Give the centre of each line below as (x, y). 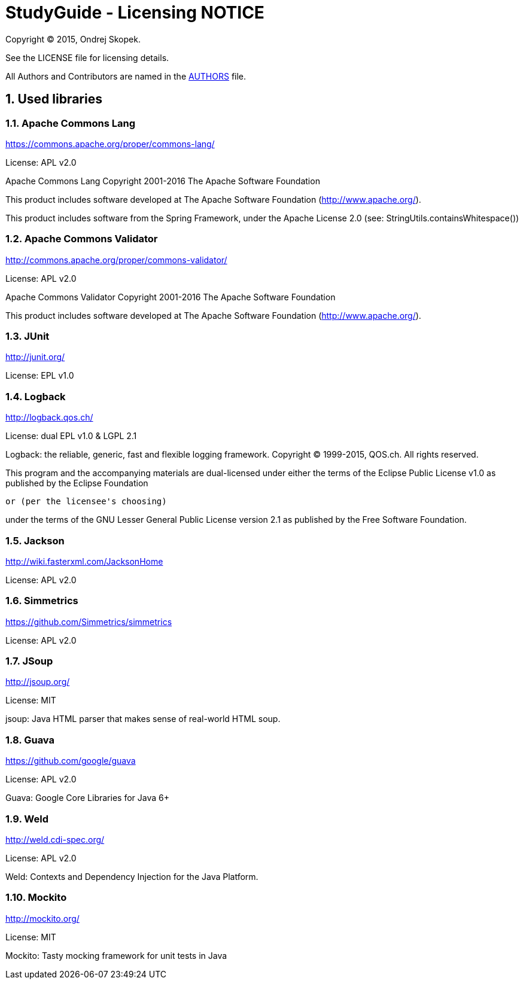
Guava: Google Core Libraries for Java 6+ (87, 798)
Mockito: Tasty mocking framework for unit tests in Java (116, 955)
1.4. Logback (36, 396)
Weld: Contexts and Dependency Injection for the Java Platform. (132, 876)
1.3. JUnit (28, 336)
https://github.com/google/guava (71, 761)
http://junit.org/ (35, 357)
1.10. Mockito (36, 898)
